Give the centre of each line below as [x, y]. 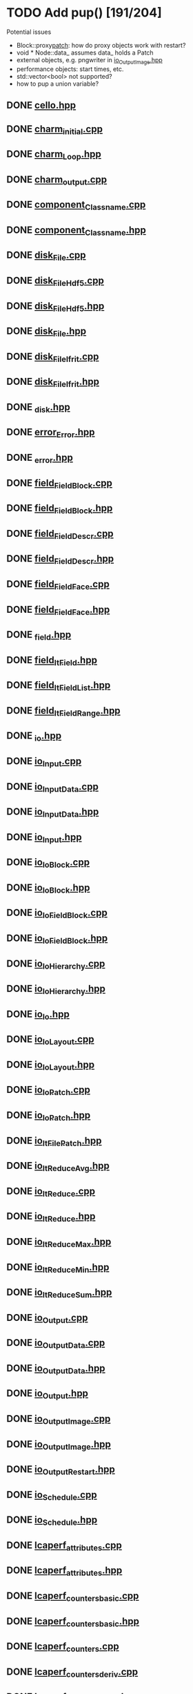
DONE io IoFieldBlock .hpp [57, 939]
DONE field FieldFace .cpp [58, 585]
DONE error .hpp [40, 459]
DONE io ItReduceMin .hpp [58, 1268]
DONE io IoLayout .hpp [50, 1065]
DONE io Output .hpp [48, 1394]
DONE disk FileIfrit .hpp [53, 383]
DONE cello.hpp [41, 105]
